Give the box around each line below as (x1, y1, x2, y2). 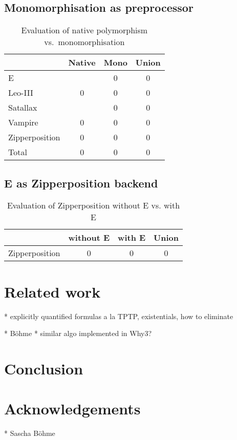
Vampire (8, 116, 38, 129)
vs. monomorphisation (44, 36, 125, 48)
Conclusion (4, 358, 83, 379)
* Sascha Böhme (4, 428, 55, 438)
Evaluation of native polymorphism (21, 24, 148, 36)
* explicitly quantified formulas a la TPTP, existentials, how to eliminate (4, 310, 233, 321)
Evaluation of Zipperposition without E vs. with (7, 199, 180, 212)
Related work (4, 281, 101, 302)
